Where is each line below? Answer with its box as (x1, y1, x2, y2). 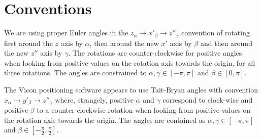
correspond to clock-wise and (162, 94, 253, 105)
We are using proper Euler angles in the (4, 27, 128, 38)
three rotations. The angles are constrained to (4, 67, 147, 78)
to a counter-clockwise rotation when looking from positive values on (37, 105, 251, 115)
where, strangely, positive (55, 94, 134, 105)
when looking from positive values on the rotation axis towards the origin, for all (4, 57, 255, 68)
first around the (4, 37, 53, 48)
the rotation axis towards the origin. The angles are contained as (4, 114, 206, 125)
